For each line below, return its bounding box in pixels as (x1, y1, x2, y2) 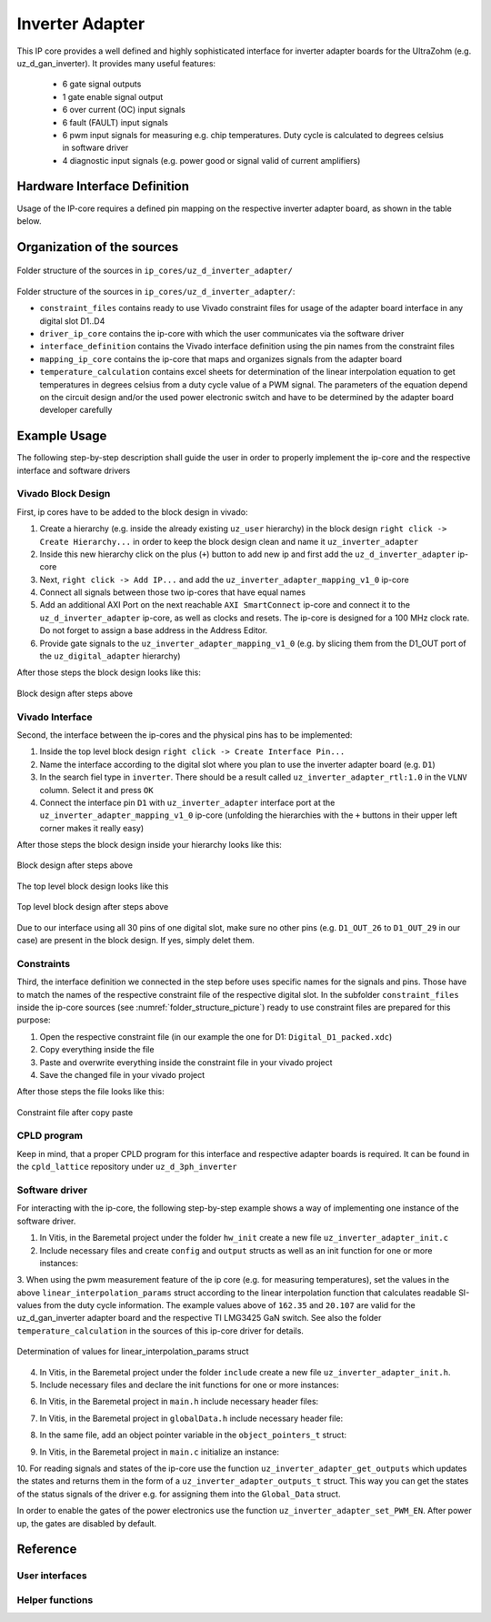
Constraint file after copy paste (16, 1106, 134, 1118)
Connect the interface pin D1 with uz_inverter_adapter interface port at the (39, 797, 336, 808)
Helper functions (16, 1593, 94, 1606)
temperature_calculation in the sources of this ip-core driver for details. (16, 1325, 305, 1336)
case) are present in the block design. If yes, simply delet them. (16, 935, 255, 946)
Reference (16, 1542, 77, 1557)
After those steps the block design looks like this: (16, 667, 202, 678)
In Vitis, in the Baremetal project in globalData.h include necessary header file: (39, 1413, 344, 1424)
